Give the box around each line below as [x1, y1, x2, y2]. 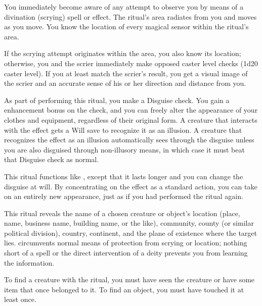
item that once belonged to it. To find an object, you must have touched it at [4, 284, 244, 294]
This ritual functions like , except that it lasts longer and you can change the [4, 171, 243, 181]
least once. [4, 294, 36, 304]
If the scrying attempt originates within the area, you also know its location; [4, 48, 241, 59]
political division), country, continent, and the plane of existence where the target [4, 227, 257, 238]
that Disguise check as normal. [4, 154, 99, 165]
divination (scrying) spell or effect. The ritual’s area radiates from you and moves [4, 11, 257, 22]
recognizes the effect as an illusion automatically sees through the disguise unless [4, 134, 254, 145]
